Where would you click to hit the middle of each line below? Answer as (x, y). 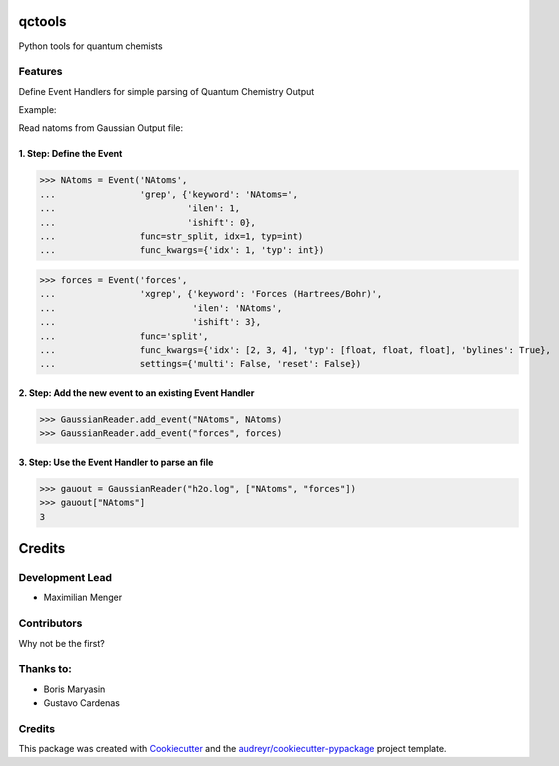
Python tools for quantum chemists (91, 46)
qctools (42, 21)
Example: (37, 110)
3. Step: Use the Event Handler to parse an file (116, 462)
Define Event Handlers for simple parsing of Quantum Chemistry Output (166, 91)
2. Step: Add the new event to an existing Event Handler (136, 392)
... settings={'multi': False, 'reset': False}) (200, 364)
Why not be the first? (61, 643)
